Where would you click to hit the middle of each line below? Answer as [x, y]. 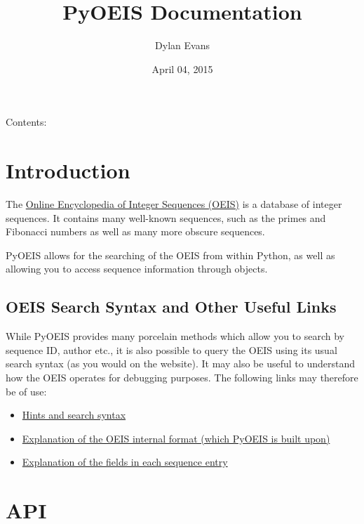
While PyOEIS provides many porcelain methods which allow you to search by [175, 336]
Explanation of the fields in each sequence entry [125, 462]
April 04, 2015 [182, 68]
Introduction [68, 170]
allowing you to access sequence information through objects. [137, 269]
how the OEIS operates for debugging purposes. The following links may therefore [182, 377]
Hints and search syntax [74, 415]
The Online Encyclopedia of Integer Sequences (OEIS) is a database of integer [174, 204]
